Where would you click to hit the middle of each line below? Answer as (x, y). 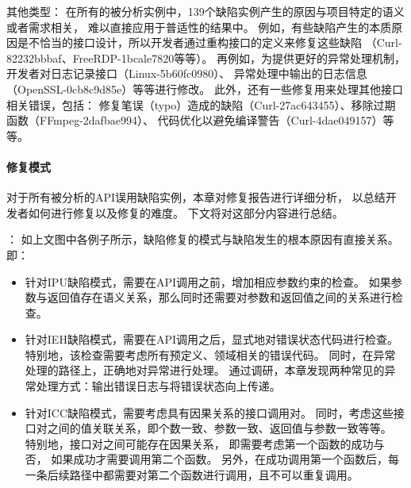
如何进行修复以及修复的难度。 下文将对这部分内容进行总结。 (186, 212)
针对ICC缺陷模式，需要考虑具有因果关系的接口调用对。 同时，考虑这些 (209, 412)
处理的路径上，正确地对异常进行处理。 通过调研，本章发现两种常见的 (205, 370)
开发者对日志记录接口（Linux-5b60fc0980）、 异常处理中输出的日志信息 (187, 73)
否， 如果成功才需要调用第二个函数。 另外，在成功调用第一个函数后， (207, 459)
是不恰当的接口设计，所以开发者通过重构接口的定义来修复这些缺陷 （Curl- (209, 42)
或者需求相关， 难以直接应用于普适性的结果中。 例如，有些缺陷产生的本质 (199, 27)
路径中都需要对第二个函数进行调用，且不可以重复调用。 (214, 475)
